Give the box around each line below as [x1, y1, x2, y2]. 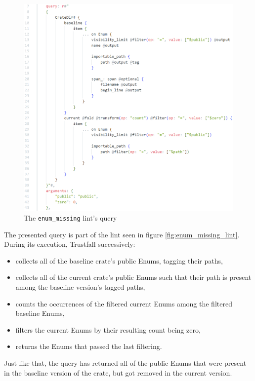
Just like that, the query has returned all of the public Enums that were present [4, 358, 247, 368]
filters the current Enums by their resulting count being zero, [15, 324, 201, 335]
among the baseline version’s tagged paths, [15, 282, 145, 292]
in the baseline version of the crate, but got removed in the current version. [4, 367, 232, 378]
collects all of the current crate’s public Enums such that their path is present [15, 272, 252, 282]
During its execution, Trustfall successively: [4, 239, 135, 249]
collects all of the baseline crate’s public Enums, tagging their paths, [15, 255, 223, 266]
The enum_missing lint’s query [24, 213, 117, 223]
